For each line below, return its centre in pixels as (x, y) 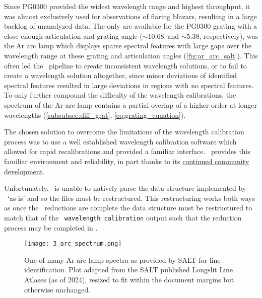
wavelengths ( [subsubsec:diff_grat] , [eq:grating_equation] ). (95, 115)
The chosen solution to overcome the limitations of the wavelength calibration (124, 132)
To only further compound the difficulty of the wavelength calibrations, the (120, 95)
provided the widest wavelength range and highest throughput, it (150, 6)
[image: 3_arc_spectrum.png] (73, 244)
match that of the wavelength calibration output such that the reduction (123, 217)
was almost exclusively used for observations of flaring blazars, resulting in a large (130, 16)
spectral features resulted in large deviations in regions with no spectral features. (129, 85)
